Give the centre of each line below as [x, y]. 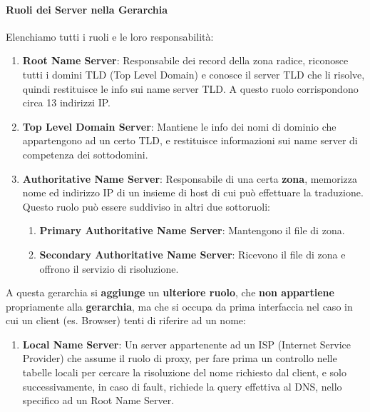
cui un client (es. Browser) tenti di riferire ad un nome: [126, 320]
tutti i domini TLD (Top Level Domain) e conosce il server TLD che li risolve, [194, 74]
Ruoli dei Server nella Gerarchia [87, 9]
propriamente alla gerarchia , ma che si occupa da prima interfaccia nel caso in [179, 306]
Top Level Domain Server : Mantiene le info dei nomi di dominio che [179, 126]
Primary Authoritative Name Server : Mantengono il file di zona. [192, 230]
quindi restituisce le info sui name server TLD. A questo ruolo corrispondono [190, 88]
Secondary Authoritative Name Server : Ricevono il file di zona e [192, 254]
